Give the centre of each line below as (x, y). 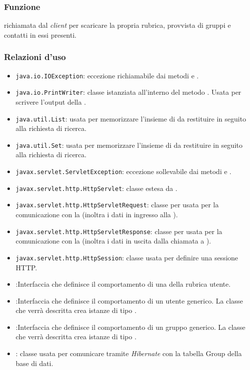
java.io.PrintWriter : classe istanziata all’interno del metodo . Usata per (128, 92)
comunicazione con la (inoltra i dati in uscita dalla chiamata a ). (113, 241)
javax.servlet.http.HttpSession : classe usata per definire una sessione (127, 257)
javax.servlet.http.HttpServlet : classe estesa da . (97, 188)
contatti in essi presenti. (40, 34)
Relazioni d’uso (35, 57)
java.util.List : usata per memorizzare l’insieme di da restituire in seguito (131, 118)
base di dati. (34, 363)
